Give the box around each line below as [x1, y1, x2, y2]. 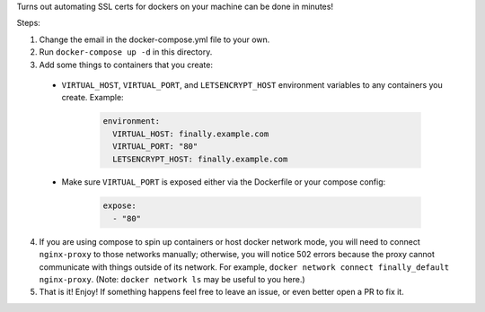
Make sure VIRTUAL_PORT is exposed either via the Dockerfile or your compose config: [61, 177, 386, 187]
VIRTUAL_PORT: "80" [112, 142, 198, 152]
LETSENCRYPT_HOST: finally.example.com [112, 153, 288, 164]
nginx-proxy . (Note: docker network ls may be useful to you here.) [39, 274, 305, 285]
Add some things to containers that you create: [39, 59, 213, 70]
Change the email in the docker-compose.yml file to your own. [39, 34, 270, 45]
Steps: [16, 18, 40, 29]
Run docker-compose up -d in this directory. [39, 47, 213, 57]
